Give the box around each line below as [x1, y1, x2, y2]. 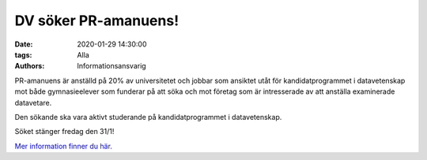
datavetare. [14, 98, 52, 107]
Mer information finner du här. [14, 141, 112, 151]
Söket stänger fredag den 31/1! [14, 127, 115, 136]
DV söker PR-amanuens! [14, 12, 179, 29]
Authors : [14, 61, 45, 71]
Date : [14, 39, 33, 49]
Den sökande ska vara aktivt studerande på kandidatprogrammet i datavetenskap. [14, 112, 282, 121]
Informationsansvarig [77, 61, 146, 71]
